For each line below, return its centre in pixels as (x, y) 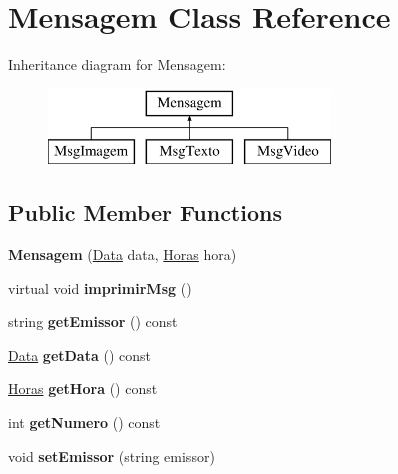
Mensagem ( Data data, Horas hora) (122, 254)
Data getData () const (79, 354)
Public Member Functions (145, 212)
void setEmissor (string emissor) (111, 455)
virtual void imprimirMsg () (100, 287)
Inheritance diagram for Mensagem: (117, 64)
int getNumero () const (84, 422)
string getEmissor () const (93, 321)
